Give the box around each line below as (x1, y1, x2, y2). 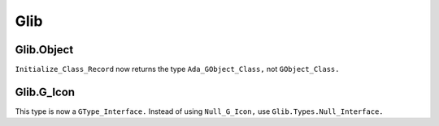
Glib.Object (15, 43, 74, 57)
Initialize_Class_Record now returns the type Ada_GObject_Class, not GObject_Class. (15, 65, 340, 74)
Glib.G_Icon (15, 85, 76, 99)
